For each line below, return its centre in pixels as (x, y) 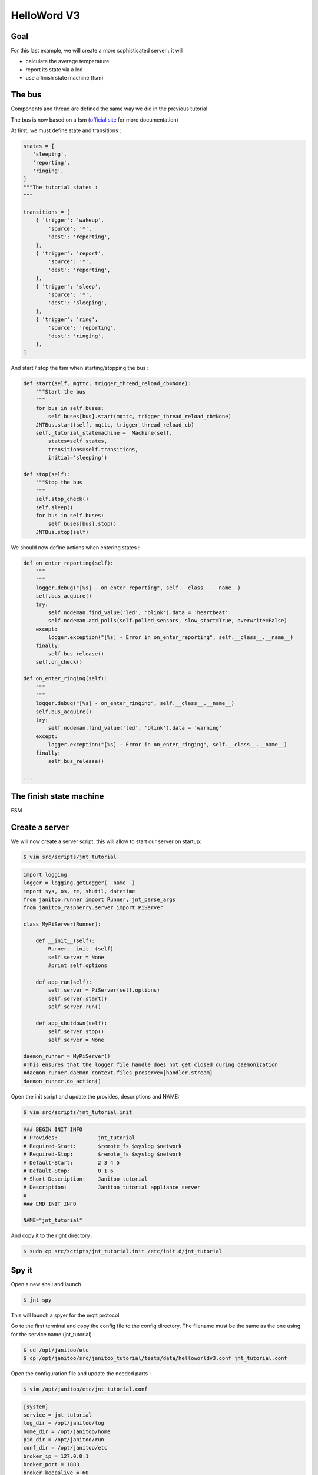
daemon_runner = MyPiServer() (67, 1056)
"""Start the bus (61, 392)
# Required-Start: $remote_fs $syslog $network (102, 1146)
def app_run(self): (64, 982)
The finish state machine (57, 796)
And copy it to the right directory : (52, 1235)
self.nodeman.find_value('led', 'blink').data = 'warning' (135, 728)
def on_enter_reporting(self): (69, 563)
